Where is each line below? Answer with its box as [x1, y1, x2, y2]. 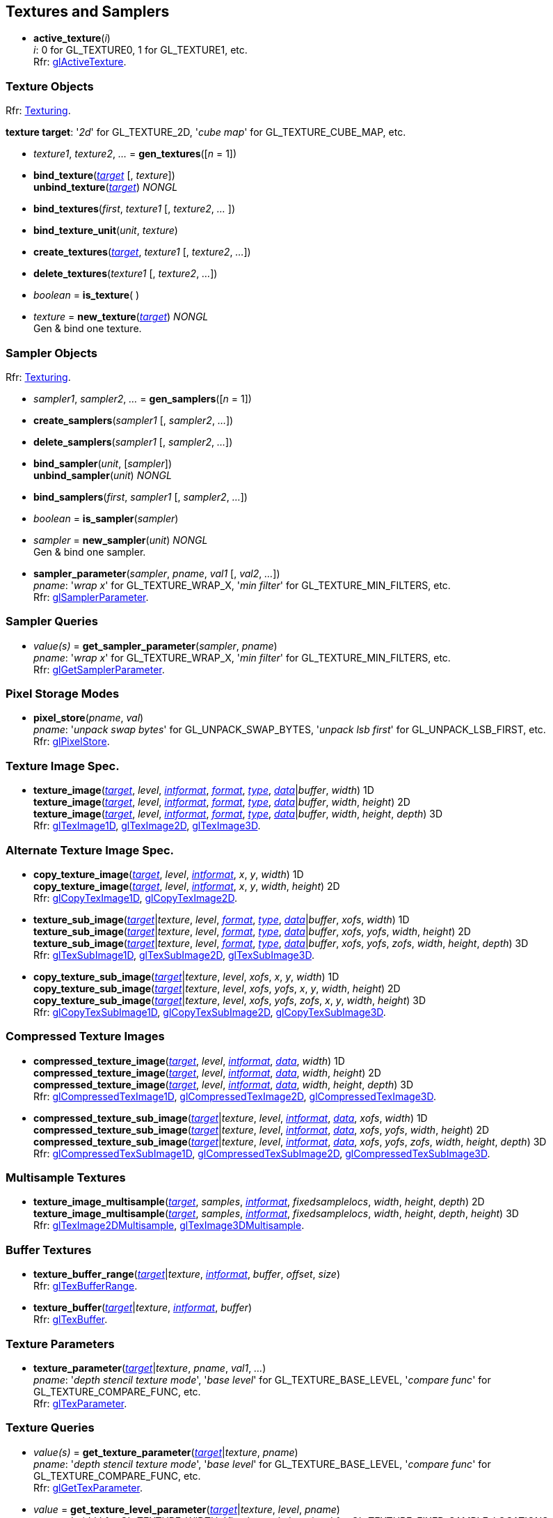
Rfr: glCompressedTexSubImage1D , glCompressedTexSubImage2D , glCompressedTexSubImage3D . [33, 1147, 490, 1159]
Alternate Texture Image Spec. [6, 843, 175, 857]
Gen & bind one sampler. [33, 545, 146, 558]
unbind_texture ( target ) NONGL [33, 181, 178, 194]
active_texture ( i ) [33, 32, 111, 45]
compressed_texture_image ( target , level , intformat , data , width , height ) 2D [33, 1066, 381, 1079]
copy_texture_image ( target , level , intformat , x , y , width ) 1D [33, 868, 304, 880]
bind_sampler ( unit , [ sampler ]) [33, 457, 172, 469]
